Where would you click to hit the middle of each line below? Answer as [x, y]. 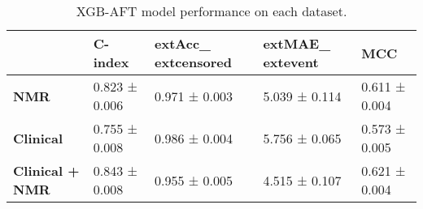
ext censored [193, 62]
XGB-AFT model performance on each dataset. [211, 11]
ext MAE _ [297, 43]
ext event [291, 62]
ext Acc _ [183, 43]
